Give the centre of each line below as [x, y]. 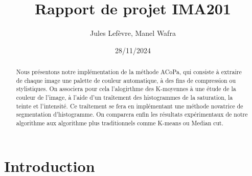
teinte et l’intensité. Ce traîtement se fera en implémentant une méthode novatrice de [130, 106]
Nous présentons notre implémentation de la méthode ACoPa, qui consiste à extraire [129, 72]
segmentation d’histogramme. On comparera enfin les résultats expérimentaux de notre [132, 114]
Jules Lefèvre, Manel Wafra [133, 33]
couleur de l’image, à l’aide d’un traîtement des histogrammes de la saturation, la [124, 97]
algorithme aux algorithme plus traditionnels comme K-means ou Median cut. [120, 123]
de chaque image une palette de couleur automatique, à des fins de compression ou [126, 80]
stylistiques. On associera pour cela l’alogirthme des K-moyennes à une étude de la [126, 89]
